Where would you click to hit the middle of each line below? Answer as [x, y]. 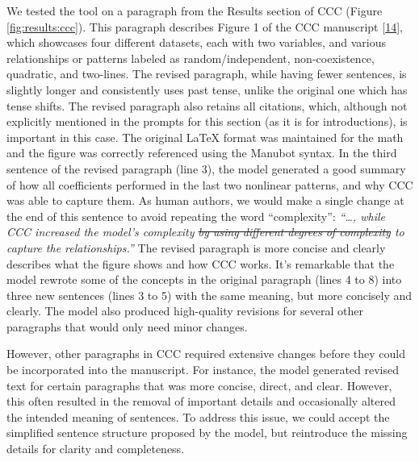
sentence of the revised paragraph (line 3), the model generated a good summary [206, 168]
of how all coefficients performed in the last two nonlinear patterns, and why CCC [210, 184]
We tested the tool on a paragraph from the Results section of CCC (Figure [195, 10]
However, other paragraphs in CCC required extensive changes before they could [206, 354]
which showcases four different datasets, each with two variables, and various [197, 42]
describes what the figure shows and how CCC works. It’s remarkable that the [201, 263]
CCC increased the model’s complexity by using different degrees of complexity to [205, 232]
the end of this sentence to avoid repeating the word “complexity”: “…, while [196, 216]
